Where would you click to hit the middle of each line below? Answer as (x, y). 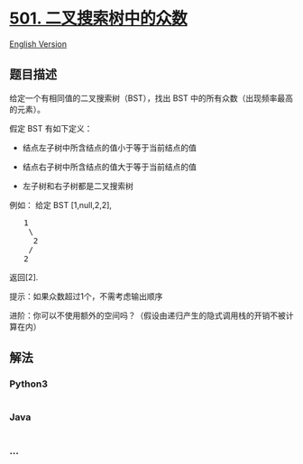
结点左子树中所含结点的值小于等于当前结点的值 (109, 147)
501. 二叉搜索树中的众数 (98, 18)
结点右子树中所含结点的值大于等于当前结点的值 (109, 167)
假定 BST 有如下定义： (51, 128)
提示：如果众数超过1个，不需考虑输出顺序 (86, 296)
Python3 (28, 384)
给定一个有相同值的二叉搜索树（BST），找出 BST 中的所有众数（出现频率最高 (151, 98)
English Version (38, 44)
